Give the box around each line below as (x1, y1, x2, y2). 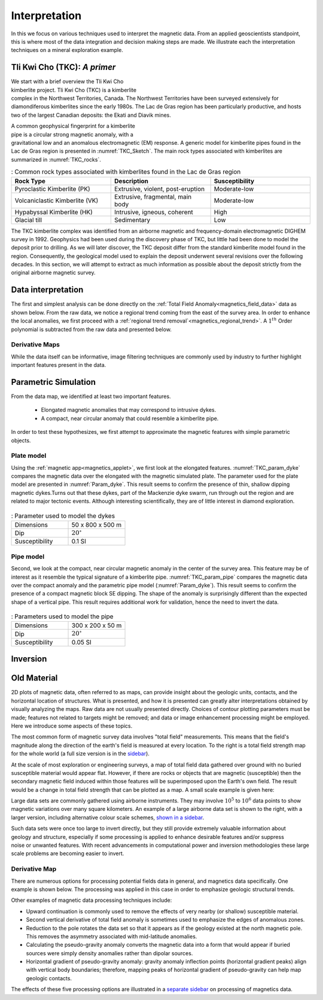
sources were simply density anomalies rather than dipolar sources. (26, 949, 193, 957)
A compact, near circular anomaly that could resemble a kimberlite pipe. (41, 415, 219, 422)
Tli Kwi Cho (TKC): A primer (11, 62, 116, 72)
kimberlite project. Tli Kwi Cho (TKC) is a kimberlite (11, 86, 137, 93)
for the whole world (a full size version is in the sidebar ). (11, 750, 150, 757)
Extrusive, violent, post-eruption (114, 184, 205, 193)
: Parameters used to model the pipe (11, 612, 114, 621)
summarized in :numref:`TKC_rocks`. (11, 156, 101, 163)
